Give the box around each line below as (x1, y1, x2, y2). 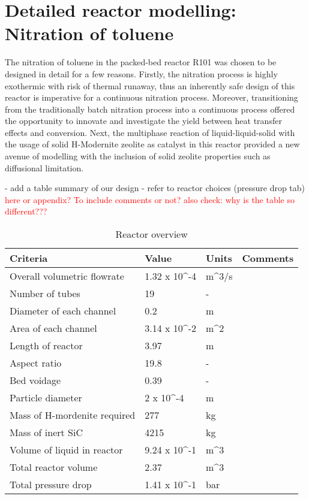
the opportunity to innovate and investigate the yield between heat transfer (5, 114, 282, 127)
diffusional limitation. (5, 161, 84, 174)
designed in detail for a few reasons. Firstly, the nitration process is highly (5, 67, 278, 80)
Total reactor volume (10, 460, 98, 474)
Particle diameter (10, 391, 82, 405)
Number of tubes (10, 286, 80, 301)
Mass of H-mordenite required (10, 408, 136, 422)
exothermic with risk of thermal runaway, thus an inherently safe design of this (5, 79, 295, 92)
